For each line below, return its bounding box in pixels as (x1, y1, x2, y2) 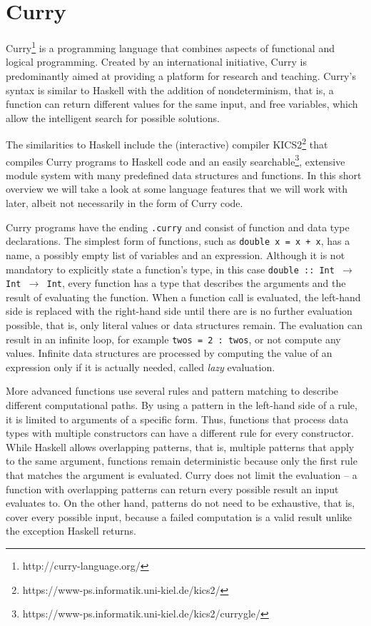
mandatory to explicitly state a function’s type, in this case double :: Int (6, 261, 335, 276)
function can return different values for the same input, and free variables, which (6, 96, 358, 111)
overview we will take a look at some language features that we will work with (6, 181, 347, 196)
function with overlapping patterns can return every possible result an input (6, 481, 339, 496)
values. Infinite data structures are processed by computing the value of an (6, 345, 332, 360)
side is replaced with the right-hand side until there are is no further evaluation (6, 303, 352, 318)
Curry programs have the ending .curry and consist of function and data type (6, 219, 350, 234)
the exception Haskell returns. (6, 523, 137, 538)
